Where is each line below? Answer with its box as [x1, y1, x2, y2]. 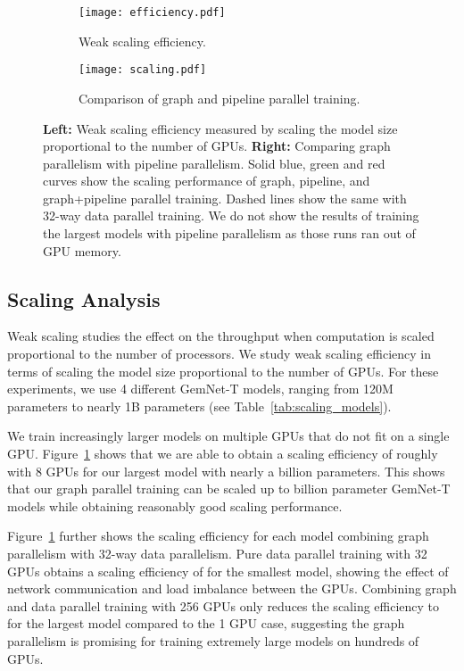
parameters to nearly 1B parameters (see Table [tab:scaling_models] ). [7, 396, 392, 415]
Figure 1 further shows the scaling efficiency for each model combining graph [7, 526, 429, 545]
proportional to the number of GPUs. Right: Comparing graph [43, 137, 391, 155]
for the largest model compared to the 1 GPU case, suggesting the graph [7, 614, 405, 633]
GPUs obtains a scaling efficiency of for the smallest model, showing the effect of [7, 561, 449, 580]
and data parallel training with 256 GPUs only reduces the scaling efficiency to [7, 596, 440, 615]
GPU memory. [43, 241, 121, 260]
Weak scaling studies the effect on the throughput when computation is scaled [7, 327, 435, 345]
